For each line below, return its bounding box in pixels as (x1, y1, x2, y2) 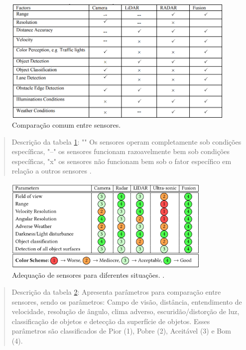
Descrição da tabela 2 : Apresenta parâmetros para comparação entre (11, 287, 221, 297)
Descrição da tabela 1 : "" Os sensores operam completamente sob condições (11, 136, 242, 147)
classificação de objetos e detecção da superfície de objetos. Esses (11, 316, 210, 326)
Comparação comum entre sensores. (12, 120, 121, 130)
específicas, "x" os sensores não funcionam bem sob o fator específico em (11, 156, 232, 166)
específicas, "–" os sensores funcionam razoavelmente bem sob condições (11, 146, 230, 157)
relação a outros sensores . (11, 166, 92, 176)
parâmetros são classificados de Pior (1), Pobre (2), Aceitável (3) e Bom (11, 326, 231, 336)
